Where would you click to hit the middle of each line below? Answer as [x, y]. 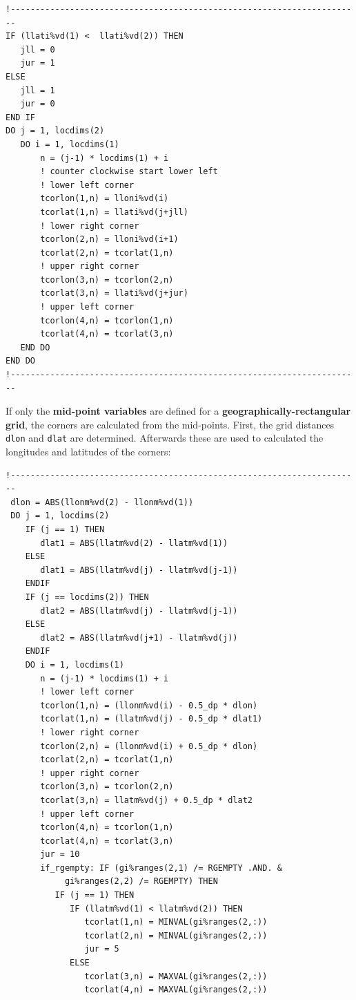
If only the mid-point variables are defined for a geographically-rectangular [178, 411]
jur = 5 [102, 949]
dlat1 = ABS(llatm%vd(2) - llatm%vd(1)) [134, 543]
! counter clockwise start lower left [129, 172]
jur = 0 [38, 104]
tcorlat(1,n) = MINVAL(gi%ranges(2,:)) [176, 922]
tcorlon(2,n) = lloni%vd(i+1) [109, 239]
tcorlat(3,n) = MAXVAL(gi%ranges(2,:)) [176, 976]
